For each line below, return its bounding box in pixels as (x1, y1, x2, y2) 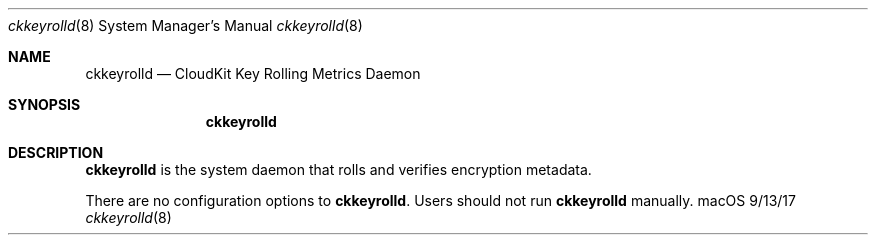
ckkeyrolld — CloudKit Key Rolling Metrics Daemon (85, 65, 421, 82)
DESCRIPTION (8, 144, 104, 161)
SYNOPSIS (8, 96, 81, 113)
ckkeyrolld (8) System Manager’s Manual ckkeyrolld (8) (8, 17, 363, 34)
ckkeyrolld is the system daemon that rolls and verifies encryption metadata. (85, 161, 592, 178)
